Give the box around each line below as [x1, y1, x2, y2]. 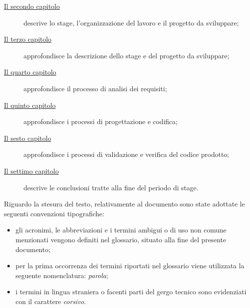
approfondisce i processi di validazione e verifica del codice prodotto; [24, 149, 229, 159]
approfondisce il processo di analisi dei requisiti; [24, 83, 167, 93]
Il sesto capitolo [4, 132, 51, 143]
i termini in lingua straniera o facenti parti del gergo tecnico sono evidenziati [15, 286, 247, 297]
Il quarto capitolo [4, 67, 56, 77]
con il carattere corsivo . [15, 296, 86, 306]
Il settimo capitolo [4, 165, 59, 176]
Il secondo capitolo [4, 1, 60, 11]
